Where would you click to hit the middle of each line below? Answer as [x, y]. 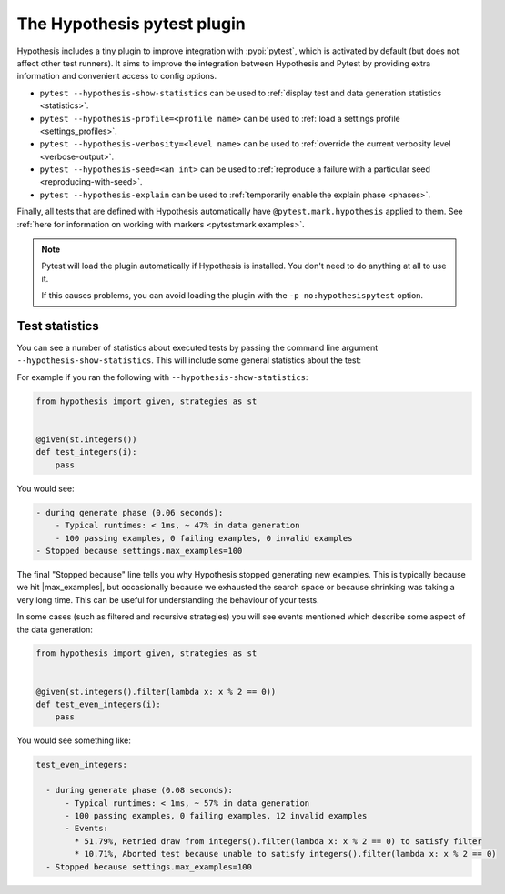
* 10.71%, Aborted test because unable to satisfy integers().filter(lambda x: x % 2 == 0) [285, 854]
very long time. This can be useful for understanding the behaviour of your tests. [168, 599]
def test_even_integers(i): [98, 704]
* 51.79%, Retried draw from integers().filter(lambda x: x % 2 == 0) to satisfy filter [278, 841]
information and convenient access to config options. [117, 76]
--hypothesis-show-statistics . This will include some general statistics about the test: [189, 360]
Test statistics [58, 326]
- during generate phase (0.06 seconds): [130, 512]
